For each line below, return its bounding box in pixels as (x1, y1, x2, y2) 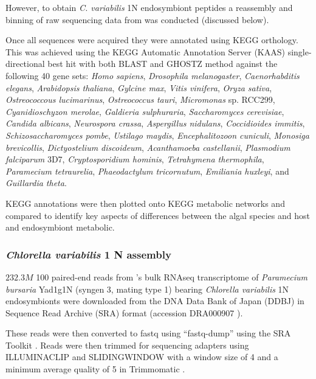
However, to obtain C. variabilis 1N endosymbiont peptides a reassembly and (5, 1, 293, 13)
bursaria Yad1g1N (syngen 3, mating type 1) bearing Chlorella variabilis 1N (5, 282, 289, 295)
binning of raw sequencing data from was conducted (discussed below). (5, 13, 269, 26)
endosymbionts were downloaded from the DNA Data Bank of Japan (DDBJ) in (5, 294, 304, 307)
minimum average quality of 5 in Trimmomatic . (5, 363, 185, 375)
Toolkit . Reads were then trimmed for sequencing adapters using (5, 338, 249, 351)
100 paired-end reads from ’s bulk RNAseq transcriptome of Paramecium (36, 270, 307, 283)
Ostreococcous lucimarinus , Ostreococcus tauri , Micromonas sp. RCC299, (5, 93, 275, 106)
